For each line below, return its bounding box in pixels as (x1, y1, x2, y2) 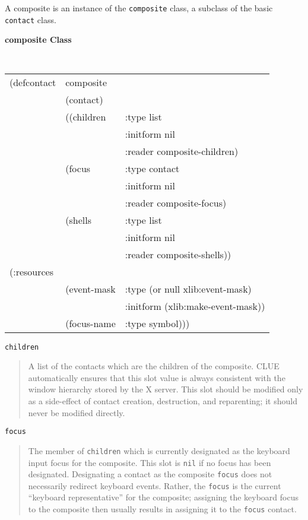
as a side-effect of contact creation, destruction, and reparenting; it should (28, 395, 297, 407)
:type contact (125, 161, 180, 175)
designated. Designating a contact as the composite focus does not (28, 468, 272, 480)
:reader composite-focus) (125, 195, 227, 210)
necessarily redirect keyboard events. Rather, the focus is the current (28, 479, 281, 492)
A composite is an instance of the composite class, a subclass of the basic (5, 2, 273, 14)
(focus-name (65, 316, 116, 330)
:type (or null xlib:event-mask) (125, 281, 252, 296)
